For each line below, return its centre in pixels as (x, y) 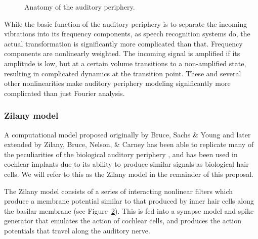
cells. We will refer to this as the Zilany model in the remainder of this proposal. (129, 174)
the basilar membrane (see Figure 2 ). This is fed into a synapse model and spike (129, 210)
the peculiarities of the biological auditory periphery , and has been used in (121, 154)
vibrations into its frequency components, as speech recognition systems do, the (127, 34)
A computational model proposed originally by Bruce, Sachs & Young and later (127, 134)
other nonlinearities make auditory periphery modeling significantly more (117, 83)
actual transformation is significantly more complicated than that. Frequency (123, 43)
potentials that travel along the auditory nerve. (77, 230)
